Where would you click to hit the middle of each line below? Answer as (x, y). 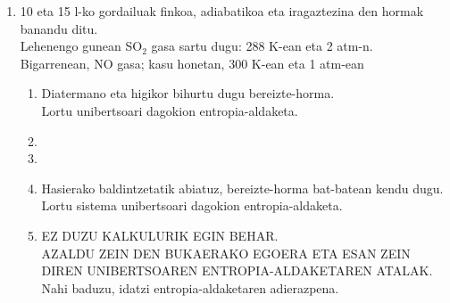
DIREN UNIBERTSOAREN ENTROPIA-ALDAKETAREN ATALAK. (237, 270)
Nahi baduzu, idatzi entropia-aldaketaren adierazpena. (190, 287)
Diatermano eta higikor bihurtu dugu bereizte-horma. (188, 93)
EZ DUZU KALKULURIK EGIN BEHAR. (160, 235)
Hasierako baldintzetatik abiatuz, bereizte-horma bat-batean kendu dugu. (242, 188)
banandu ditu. (59, 28)
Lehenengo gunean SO (81, 46)
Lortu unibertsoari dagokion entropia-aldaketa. (170, 110)
